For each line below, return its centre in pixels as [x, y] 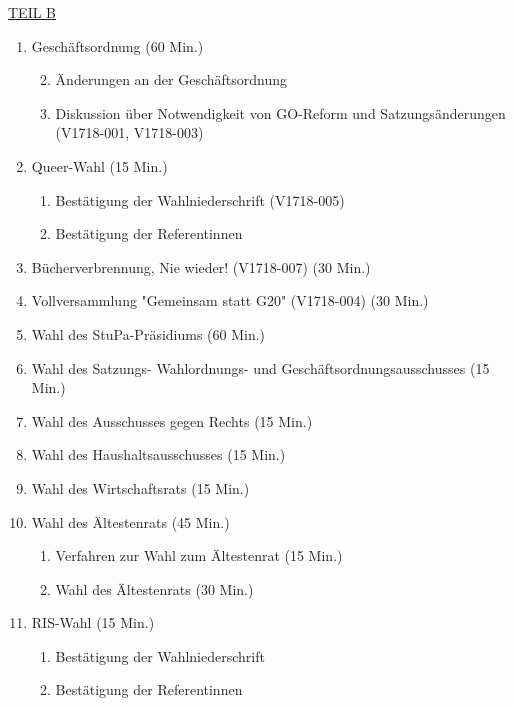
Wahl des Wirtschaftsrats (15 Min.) [140, 487]
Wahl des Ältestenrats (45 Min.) [130, 521]
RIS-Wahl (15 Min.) [93, 622]
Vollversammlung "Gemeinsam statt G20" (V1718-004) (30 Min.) [230, 300]
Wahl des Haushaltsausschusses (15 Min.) [158, 454]
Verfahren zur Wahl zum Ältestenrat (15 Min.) [199, 555]
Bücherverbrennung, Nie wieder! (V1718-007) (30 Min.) [201, 266]
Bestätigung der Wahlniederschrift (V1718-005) [200, 199]
